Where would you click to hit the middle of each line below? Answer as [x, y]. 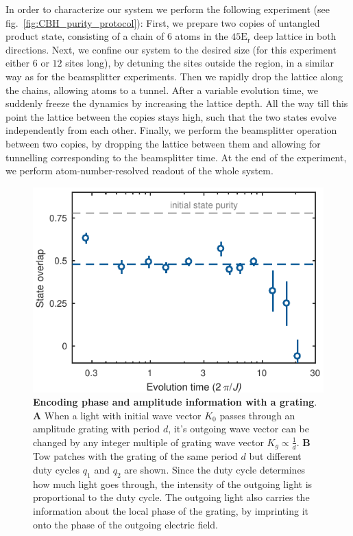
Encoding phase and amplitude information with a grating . [175, 402]
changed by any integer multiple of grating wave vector [148, 442]
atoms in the [202, 36]
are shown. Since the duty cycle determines [215, 469]
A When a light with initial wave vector [117, 415]
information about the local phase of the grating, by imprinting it [171, 510]
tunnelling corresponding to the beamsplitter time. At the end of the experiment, [176, 157]
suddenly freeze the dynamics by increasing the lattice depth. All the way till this [177, 103]
